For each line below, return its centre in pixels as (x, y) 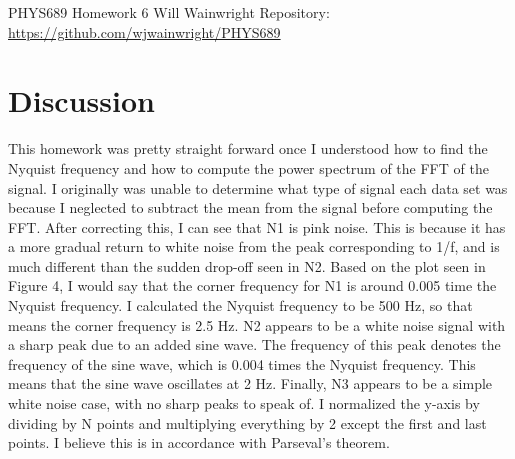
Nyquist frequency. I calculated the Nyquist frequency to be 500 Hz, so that (240, 305)
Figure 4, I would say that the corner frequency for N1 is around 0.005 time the (252, 285)
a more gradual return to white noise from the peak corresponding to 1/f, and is (254, 246)
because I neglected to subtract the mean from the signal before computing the (250, 207)
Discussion (81, 100)
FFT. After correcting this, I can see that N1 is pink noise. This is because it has (257, 226)
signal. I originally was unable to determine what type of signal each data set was (258, 187)
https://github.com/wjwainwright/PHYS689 (144, 31)
